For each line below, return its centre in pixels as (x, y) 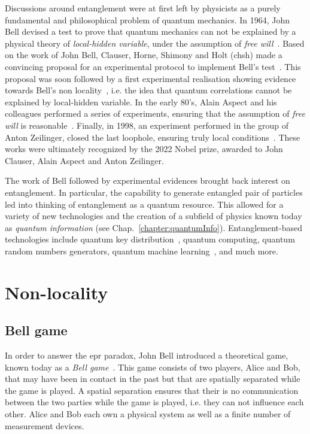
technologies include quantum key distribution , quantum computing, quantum (150, 239)
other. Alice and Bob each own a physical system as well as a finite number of (148, 414)
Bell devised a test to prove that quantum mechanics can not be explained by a (151, 31)
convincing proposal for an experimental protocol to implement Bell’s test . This (153, 66)
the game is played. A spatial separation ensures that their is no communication (152, 390)
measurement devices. (45, 425)
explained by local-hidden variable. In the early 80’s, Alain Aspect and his (141, 101)
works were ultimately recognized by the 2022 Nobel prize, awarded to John (144, 149)
